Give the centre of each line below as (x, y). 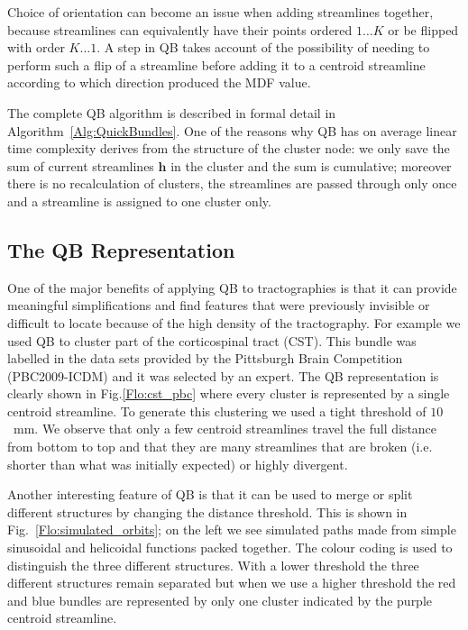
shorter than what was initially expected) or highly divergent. (178, 464)
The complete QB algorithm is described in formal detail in (172, 112)
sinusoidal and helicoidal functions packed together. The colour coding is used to (230, 548)
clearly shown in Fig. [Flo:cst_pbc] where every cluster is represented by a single (229, 393)
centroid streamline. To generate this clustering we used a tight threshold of (217, 411)
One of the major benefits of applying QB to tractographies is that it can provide (232, 287)
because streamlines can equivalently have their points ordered (180, 29)
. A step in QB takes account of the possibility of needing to (263, 47)
